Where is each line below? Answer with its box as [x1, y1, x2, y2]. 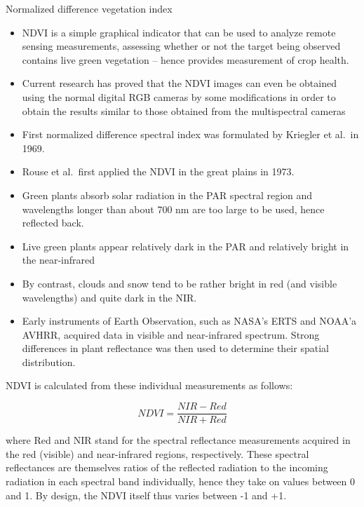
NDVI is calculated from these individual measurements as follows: [6, 378, 293, 393]
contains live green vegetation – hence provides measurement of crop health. [22, 52, 349, 67]
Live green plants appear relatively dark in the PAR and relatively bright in [22, 238, 349, 253]
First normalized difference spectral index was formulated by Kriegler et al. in [22, 127, 359, 142]
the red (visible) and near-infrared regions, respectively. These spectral [6, 446, 309, 461]
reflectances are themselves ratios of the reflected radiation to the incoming [6, 460, 328, 475]
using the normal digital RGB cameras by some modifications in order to [22, 89, 336, 104]
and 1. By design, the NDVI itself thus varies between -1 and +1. [6, 487, 287, 502]
